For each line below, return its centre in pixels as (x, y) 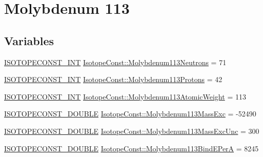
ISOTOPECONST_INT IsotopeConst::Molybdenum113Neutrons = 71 (115, 62)
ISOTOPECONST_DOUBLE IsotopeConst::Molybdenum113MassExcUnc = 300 (132, 131)
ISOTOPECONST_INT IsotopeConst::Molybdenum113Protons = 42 (113, 79)
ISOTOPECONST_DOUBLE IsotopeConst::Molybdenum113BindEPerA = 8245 (131, 148)
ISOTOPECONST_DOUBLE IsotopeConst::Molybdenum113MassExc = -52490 (130, 114)
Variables (29, 40)
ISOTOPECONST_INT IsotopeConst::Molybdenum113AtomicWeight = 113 (125, 96)
